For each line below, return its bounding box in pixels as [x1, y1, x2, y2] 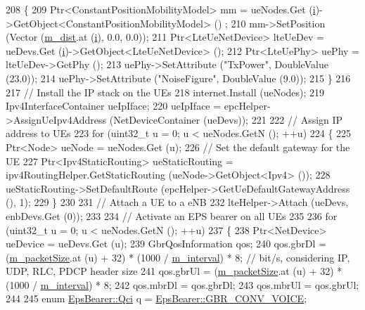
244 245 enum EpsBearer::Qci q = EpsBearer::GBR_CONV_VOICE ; [6, 291, 307, 306]
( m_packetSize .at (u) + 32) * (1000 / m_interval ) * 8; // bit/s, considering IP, [6, 250, 350, 264]
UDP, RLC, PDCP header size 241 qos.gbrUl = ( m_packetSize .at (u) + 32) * [6, 264, 342, 278]
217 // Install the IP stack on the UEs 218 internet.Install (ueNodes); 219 [6, 84, 325, 99]
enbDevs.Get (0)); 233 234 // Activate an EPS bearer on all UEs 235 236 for [6, 208, 338, 223]
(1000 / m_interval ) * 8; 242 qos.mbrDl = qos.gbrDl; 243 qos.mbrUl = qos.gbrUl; [6, 277, 359, 292]
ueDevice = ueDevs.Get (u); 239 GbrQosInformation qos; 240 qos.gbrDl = [6, 236, 326, 251]
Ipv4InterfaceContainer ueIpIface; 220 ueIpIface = [6, 98, 222, 113]
